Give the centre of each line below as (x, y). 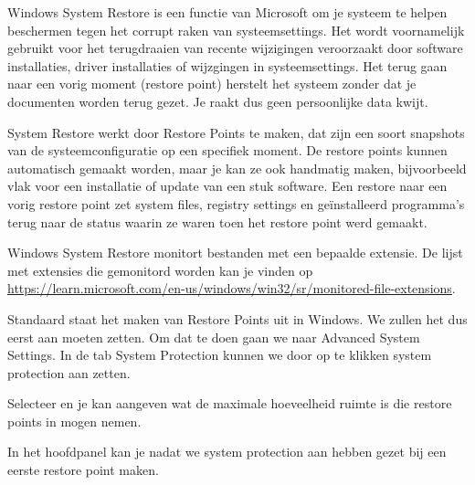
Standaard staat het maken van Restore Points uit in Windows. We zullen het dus (237, 318)
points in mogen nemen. (74, 421)
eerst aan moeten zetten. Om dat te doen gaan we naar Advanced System (214, 337)
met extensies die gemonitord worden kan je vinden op (160, 270)
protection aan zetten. (69, 372)
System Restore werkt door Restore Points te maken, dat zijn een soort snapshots (236, 132)
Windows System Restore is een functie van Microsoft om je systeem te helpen (227, 12)
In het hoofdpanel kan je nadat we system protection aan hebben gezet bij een (227, 452)
